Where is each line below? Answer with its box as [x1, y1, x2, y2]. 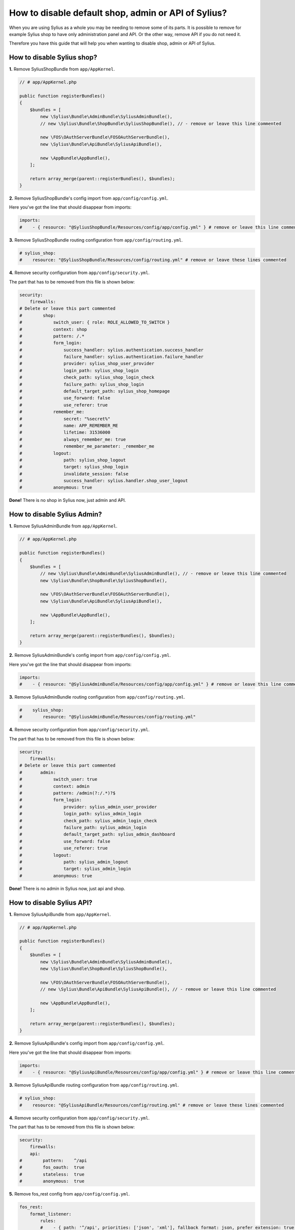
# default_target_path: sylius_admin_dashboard [19, 831, 176, 837]
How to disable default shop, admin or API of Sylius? [9, 7, 227, 18]
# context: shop [19, 326, 87, 332]
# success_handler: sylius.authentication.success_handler [19, 347, 204, 353]
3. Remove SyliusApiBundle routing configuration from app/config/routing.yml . [9, 1082, 179, 1088]
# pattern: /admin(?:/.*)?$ [19, 790, 116, 796]
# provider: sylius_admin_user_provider [19, 804, 157, 809]
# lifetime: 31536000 [19, 430, 111, 435]
